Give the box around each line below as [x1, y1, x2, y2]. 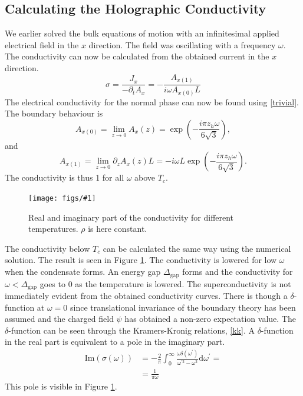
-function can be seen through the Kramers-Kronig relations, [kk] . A [8, 324, 255, 336]
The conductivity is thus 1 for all [5, 171, 124, 184]
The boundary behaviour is [5, 107, 103, 119]
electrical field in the [5, 38, 79, 51]
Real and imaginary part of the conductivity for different [28, 211, 234, 223]
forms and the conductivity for [182, 265, 293, 278]
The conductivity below [5, 242, 90, 254]
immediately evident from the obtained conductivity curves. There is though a [5, 289, 288, 301]
